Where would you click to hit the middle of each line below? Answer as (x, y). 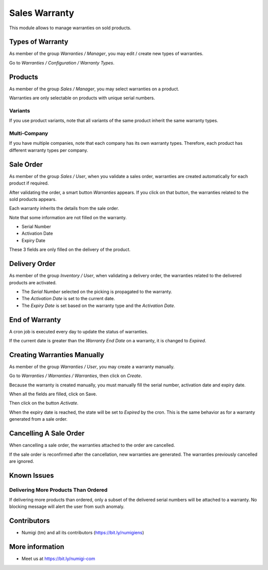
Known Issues (32, 475)
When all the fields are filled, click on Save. (53, 394)
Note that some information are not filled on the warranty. (68, 217)
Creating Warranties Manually (57, 355)
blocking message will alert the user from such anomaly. (67, 507)
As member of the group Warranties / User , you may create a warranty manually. (92, 367)
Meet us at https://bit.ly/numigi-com (58, 559)
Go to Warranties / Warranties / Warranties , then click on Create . (76, 376)
